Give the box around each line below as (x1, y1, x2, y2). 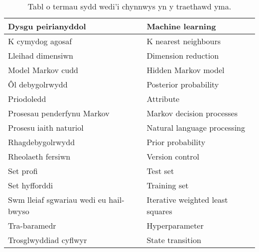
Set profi (8, 165, 38, 176)
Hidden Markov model (146, 64, 225, 76)
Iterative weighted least (146, 194, 228, 205)
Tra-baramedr (8, 220, 56, 231)
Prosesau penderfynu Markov (8, 107, 110, 119)
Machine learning (146, 20, 216, 32)
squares (146, 205, 172, 217)
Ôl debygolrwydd (8, 79, 68, 90)
